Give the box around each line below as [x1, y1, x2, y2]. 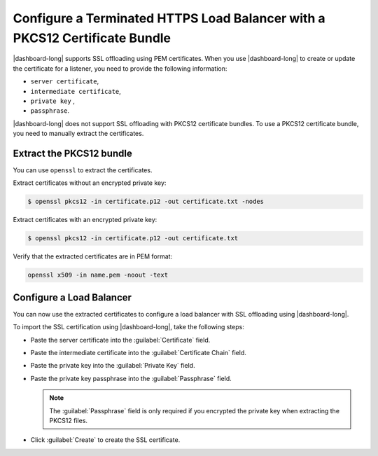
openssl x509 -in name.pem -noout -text [27, 271, 168, 279]
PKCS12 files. [49, 416, 87, 424]
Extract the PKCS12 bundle [13, 147, 132, 159]
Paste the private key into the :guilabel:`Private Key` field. [30, 361, 195, 370]
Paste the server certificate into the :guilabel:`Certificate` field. [30, 336, 211, 344]
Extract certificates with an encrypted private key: [13, 216, 157, 224]
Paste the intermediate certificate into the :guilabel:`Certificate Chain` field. [30, 348, 246, 357]
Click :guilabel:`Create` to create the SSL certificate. [30, 436, 181, 444]
